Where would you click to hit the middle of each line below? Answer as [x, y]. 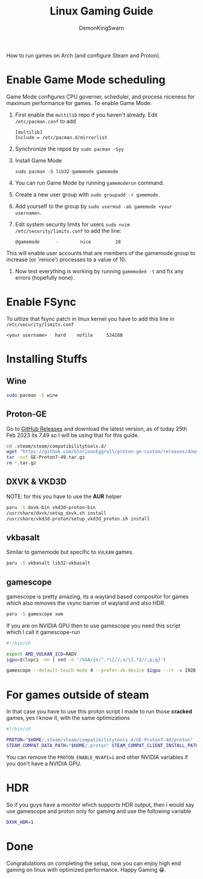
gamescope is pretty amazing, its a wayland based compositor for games [98, 596]
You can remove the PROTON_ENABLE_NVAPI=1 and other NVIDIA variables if [97, 757]
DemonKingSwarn [101, 28]
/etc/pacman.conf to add [46, 121]
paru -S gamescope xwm [35, 614]
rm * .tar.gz [21, 463]
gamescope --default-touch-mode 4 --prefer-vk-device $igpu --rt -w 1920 [101, 670]
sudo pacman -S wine [32, 395]
